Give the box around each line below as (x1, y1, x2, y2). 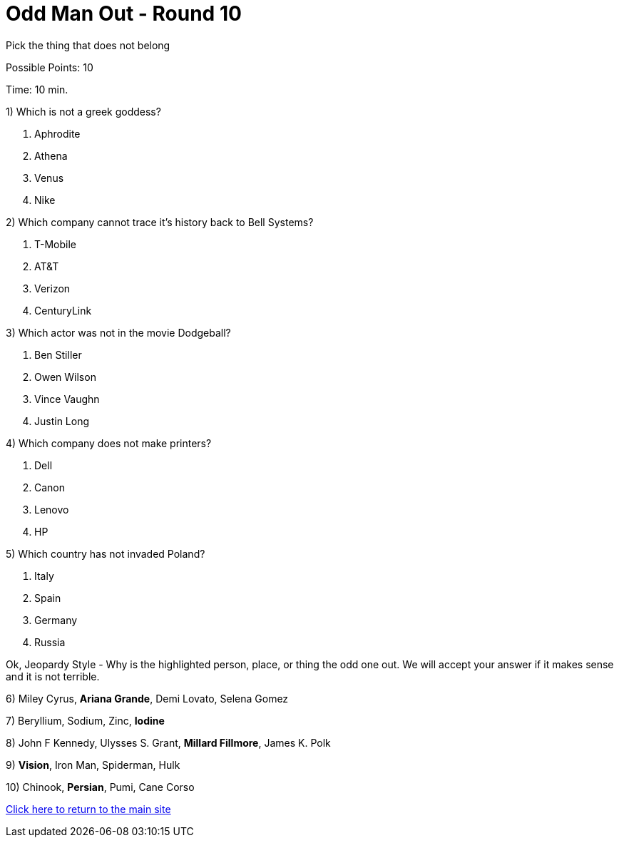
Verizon (34, 282, 71, 295)
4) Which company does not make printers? (6, 436, 212, 449)
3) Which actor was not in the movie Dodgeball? (6, 326, 231, 339)
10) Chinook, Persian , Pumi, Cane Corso (6, 780, 195, 793)
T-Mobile (34, 237, 77, 250)
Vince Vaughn (34, 392, 100, 405)
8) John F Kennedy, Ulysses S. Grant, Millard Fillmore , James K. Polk (6, 736, 331, 749)
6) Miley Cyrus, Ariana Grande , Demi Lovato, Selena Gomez (6, 692, 289, 705)
